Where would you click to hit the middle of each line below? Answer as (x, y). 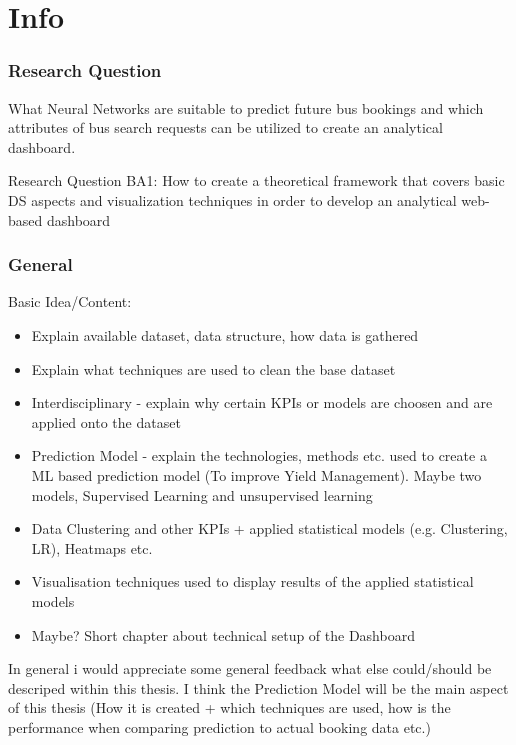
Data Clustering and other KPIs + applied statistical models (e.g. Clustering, (269, 528)
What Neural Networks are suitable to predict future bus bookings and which (246, 107)
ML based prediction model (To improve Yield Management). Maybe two (256, 474)
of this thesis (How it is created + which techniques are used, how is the (229, 707)
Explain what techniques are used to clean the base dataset (213, 368)
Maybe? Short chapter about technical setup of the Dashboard (223, 634)
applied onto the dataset (106, 421)
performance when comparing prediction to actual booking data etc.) (219, 726)
